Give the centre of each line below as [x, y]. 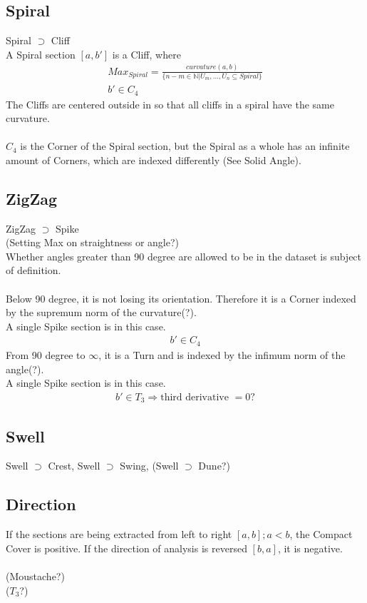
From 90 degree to [46, 354]
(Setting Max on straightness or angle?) [92, 242]
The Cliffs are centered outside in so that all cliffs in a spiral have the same [170, 104]
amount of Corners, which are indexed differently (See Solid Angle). [154, 159]
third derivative [195, 397]
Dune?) [214, 466]
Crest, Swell [74, 466]
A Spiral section [41, 54]
